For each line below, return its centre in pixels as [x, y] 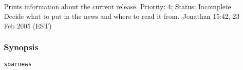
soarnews [18, 64]
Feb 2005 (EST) [28, 25]
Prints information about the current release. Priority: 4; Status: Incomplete [118, 7]
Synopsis [21, 47]
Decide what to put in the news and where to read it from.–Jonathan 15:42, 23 [122, 16]
